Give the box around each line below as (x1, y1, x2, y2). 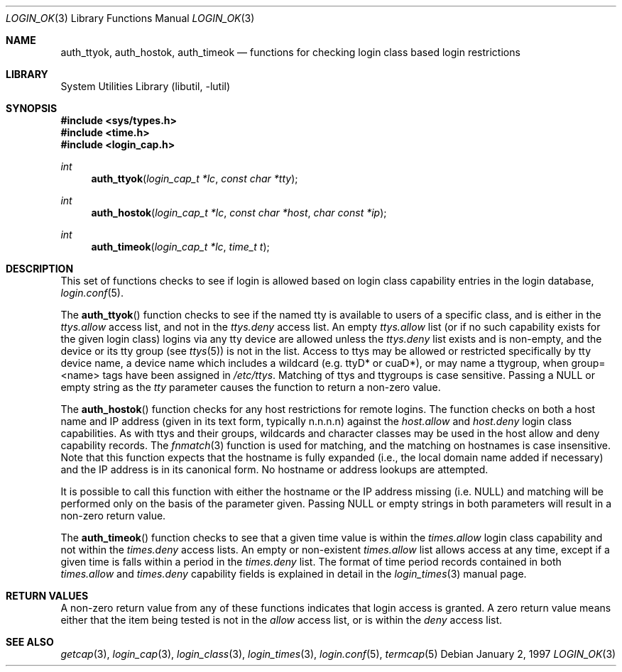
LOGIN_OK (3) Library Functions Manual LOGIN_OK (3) (6, 12, 255, 24)
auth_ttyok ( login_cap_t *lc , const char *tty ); (91, 172, 298, 184)
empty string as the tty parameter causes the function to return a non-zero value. (60, 381, 441, 393)
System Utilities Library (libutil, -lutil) (60, 80, 231, 92)
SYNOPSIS (6, 102, 58, 114)
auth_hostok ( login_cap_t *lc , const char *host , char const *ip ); (91, 206, 387, 219)
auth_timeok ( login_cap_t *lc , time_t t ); (91, 241, 270, 253)
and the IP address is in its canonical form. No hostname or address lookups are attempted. (60, 463, 489, 475)
